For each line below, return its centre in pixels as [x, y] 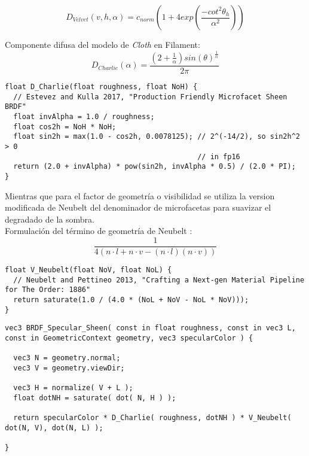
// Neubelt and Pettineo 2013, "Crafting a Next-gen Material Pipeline [159, 280]
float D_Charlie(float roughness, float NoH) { [101, 86]
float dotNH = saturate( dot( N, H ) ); [95, 398]
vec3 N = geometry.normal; [67, 358]
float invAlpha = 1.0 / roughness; [84, 116]
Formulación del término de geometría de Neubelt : [99, 231]
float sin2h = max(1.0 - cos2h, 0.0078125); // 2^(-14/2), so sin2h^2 [157, 137]
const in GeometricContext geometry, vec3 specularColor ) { [129, 338]
